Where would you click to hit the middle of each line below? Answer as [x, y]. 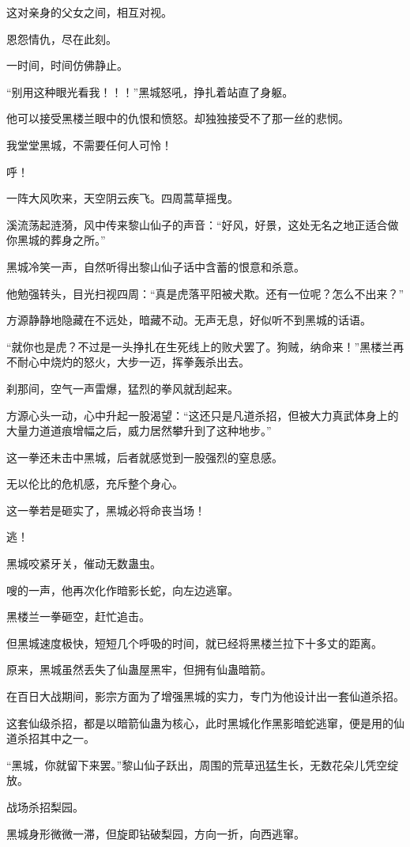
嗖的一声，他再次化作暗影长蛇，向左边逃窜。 [122, 590]
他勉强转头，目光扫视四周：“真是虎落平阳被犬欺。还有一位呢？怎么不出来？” [205, 293]
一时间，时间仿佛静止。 [67, 65]
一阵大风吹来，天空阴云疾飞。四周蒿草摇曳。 [122, 198]
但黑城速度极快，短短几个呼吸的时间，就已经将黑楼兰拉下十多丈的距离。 [194, 643]
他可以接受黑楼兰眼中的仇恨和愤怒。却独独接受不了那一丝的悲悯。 [178, 118]
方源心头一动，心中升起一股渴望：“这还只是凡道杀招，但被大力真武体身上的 [203, 415]
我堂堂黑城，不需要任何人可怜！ [89, 144]
